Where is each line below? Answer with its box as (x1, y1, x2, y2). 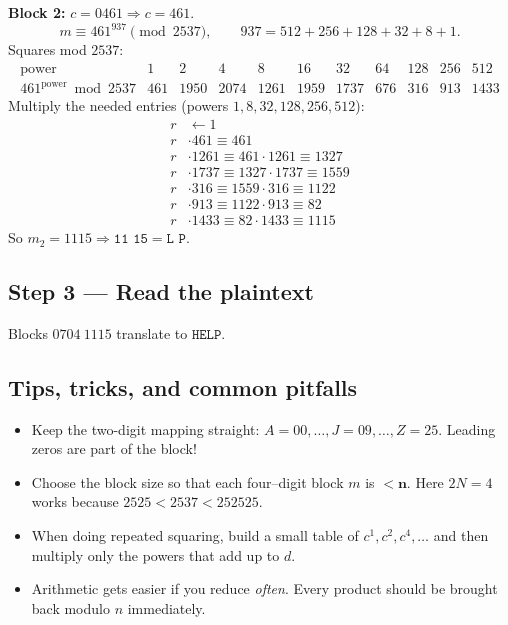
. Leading (438, 418, 496, 439)
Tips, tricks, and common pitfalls (8, 371, 358, 402)
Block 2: (8, 2, 66, 22)
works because (31, 491, 119, 512)
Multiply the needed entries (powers (8, 95, 229, 116)
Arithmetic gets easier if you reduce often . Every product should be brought (31, 578, 498, 599)
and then (433, 525, 489, 546)
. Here (406, 471, 444, 492)
